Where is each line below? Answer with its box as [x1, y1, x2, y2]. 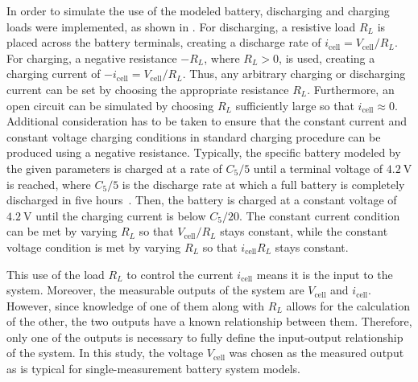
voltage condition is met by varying [6, 238, 181, 255]
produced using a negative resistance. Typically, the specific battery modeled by [6, 144, 401, 161]
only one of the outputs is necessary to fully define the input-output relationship [6, 328, 404, 345]
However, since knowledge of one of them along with [6, 297, 265, 314]
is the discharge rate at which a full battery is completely [122, 175, 405, 192]
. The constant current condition [238, 207, 400, 224]
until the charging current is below [35, 207, 206, 224]
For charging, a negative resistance [6, 49, 177, 66]
